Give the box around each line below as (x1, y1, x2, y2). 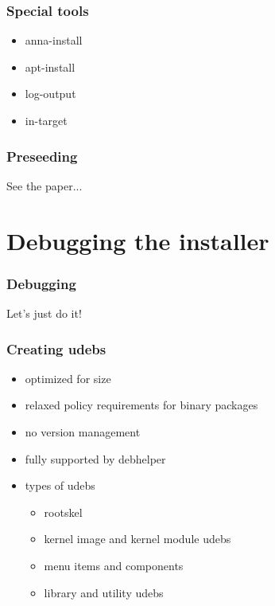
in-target (25, 112, 68, 128)
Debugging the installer (6, 224, 269, 256)
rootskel (44, 503, 83, 520)
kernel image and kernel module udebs (44, 530, 231, 547)
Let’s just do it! (6, 305, 82, 321)
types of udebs (25, 477, 95, 494)
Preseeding (6, 146, 78, 166)
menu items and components (44, 557, 184, 573)
